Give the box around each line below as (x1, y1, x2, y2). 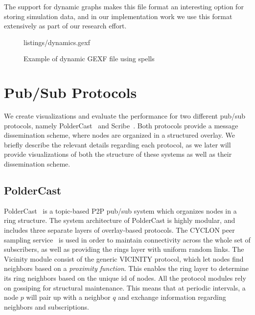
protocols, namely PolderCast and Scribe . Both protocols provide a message (4, 120, 238, 130)
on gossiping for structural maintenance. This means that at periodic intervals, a (4, 282, 246, 292)
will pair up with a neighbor (26, 292, 111, 302)
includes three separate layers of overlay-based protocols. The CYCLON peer (4, 225, 235, 235)
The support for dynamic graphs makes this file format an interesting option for (4, 1, 244, 11)
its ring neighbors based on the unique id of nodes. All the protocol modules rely (4, 273, 246, 283)
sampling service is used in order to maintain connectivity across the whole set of (4, 234, 251, 244)
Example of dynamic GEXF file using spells (23, 53, 155, 64)
